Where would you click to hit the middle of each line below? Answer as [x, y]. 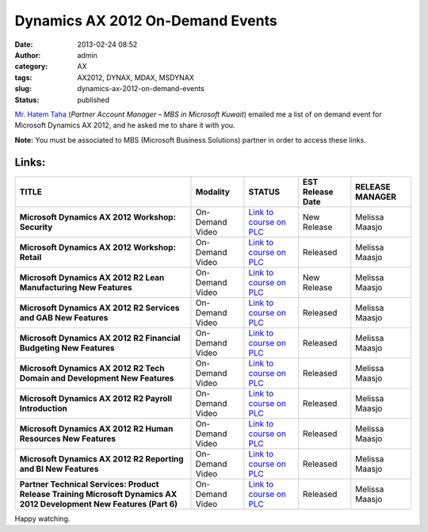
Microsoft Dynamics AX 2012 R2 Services [99, 308]
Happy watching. [42, 519]
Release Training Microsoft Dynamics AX [98, 494]
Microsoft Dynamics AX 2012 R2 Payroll [96, 398]
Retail [31, 257]
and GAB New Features [64, 317]
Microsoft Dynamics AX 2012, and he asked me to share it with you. [125, 125]
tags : [23, 77]
